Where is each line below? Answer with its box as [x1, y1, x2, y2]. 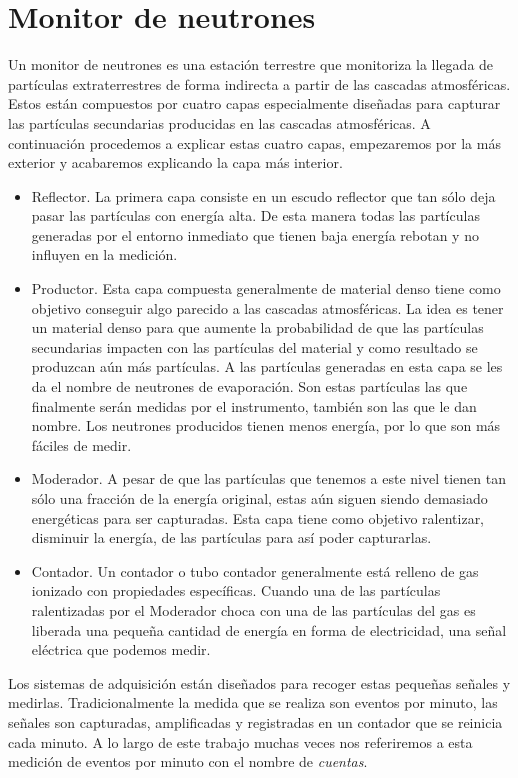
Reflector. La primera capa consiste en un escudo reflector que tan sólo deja [31, 185, 496, 206]
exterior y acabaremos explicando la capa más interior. [8, 152, 343, 173]
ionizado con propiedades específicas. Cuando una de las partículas [31, 580, 441, 601]
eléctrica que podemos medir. [31, 639, 211, 660]
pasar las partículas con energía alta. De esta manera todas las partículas [31, 205, 480, 226]
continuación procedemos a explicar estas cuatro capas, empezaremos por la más [8, 132, 501, 153]
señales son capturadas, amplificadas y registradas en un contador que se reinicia [8, 711, 503, 732]
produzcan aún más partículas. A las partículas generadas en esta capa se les [31, 356, 503, 377]
